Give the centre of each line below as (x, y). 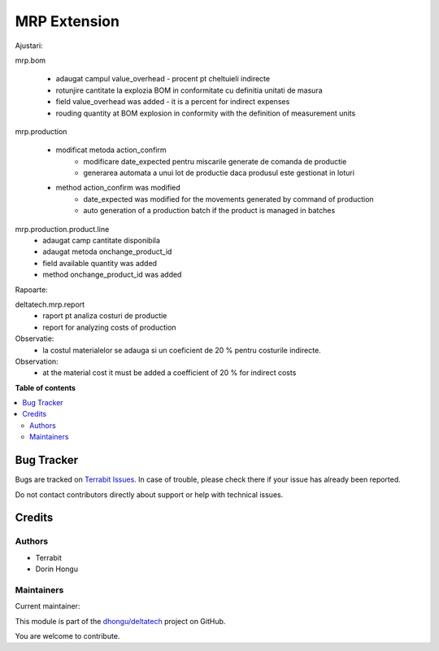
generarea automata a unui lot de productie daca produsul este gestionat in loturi (219, 173)
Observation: (37, 361)
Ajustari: (29, 46)
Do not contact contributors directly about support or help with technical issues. (149, 494)
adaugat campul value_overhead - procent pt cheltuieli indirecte (163, 79)
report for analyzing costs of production (109, 327)
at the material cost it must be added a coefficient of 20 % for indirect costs (170, 373)
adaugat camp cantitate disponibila (101, 241)
